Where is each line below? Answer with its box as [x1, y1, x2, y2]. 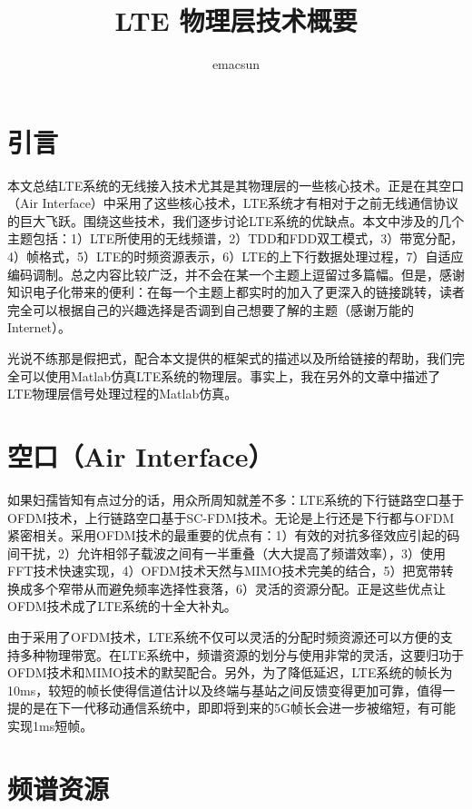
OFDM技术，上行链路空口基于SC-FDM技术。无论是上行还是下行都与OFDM [7, 508, 455, 527]
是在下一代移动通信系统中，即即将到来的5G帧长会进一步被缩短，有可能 [32, 698, 456, 717]
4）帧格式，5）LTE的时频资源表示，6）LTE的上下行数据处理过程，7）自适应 [7, 247, 464, 266]
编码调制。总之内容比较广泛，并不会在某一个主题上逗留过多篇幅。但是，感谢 [7, 264, 465, 283]
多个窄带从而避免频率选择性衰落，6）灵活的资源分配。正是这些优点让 [32, 578, 446, 597]
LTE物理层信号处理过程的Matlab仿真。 [7, 384, 238, 403]
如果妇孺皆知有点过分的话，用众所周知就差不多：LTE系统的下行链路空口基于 [7, 489, 465, 508]
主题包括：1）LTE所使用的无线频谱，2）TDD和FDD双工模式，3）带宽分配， [7, 229, 464, 248]
